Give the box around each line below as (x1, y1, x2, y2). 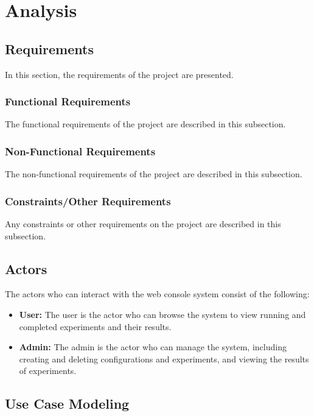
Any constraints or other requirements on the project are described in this (5, 217, 281, 230)
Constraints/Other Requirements (5, 193, 171, 208)
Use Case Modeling (5, 394, 130, 413)
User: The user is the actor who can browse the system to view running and (19, 308, 306, 320)
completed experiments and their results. (19, 320, 172, 333)
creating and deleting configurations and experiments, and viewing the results (19, 352, 309, 365)
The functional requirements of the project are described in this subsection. (5, 118, 286, 130)
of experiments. (19, 364, 77, 377)
